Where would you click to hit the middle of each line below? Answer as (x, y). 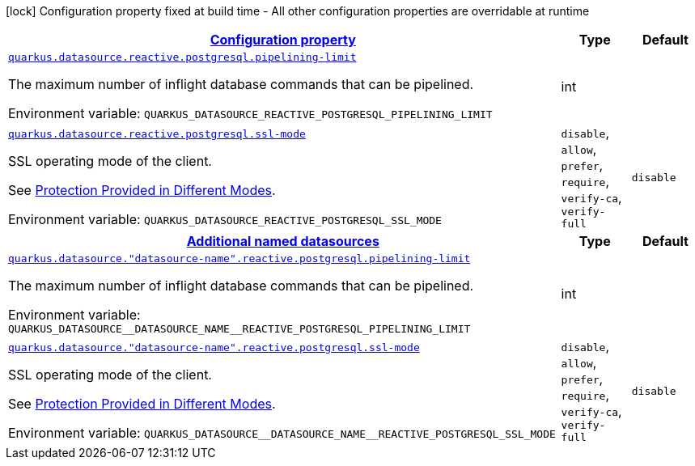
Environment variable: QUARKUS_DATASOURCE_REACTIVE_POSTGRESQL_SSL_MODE (225, 219)
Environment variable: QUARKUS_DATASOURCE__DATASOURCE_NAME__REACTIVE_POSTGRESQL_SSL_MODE (282, 432)
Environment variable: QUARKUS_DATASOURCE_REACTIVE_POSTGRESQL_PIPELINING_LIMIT (250, 113)
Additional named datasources (283, 241)
